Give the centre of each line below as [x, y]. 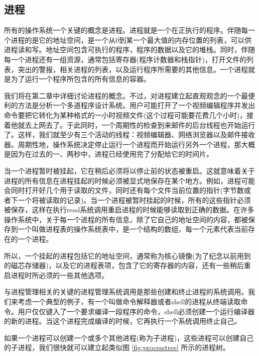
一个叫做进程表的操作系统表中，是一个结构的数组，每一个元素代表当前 [133, 229]
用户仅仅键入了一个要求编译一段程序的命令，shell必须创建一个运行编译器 [136, 311]
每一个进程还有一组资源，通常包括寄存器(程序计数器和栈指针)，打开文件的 [125, 59]
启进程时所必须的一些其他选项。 [56, 275]
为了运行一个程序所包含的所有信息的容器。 [80, 79]
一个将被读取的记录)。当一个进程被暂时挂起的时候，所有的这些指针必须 [134, 200]
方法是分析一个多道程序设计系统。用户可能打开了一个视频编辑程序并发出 [136, 105]
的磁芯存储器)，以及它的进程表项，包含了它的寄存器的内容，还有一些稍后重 [128, 265]
